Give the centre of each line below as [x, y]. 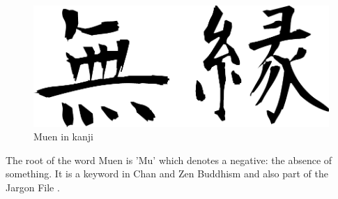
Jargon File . [33, 187]
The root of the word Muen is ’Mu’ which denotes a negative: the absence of [169, 160]
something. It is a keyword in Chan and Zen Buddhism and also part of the [167, 174]
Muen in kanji [63, 137]
